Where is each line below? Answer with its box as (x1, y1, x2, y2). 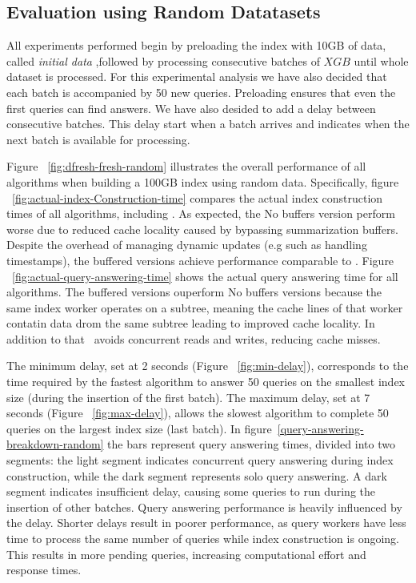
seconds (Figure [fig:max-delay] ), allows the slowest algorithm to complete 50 (6, 404, 389, 421)
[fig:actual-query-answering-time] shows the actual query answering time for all (12, 267, 398, 284)
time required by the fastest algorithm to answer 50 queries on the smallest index (6, 373, 406, 390)
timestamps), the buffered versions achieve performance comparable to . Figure (6, 251, 394, 268)
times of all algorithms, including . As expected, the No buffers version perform (6, 205, 395, 222)
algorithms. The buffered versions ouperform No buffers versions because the (6, 283, 382, 300)
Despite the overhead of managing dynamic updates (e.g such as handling (6, 236, 367, 253)
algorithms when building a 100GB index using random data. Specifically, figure (6, 173, 399, 190)
